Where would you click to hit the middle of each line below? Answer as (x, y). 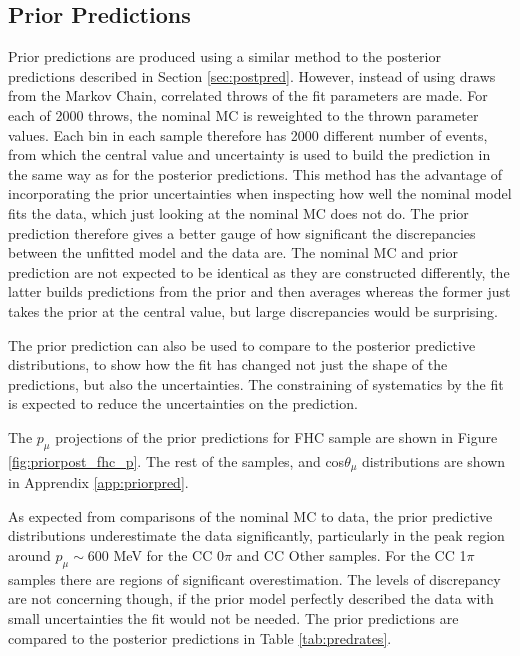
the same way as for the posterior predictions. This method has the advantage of (255, 173)
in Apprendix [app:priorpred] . (98, 482)
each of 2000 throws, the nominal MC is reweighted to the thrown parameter (243, 114)
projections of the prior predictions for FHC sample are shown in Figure (276, 436)
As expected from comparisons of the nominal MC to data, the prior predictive (250, 515)
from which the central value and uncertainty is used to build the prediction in (249, 154)
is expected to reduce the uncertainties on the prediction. (183, 403)
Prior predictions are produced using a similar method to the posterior (224, 56)
